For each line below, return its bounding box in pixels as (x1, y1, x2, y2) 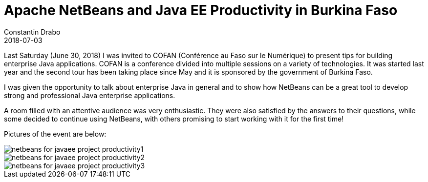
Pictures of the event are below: (4, 129, 107, 138)
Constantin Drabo (4, 27, 61, 36)
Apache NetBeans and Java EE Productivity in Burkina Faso (4, 2, 398, 19)
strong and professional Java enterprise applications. (4, 91, 175, 100)
